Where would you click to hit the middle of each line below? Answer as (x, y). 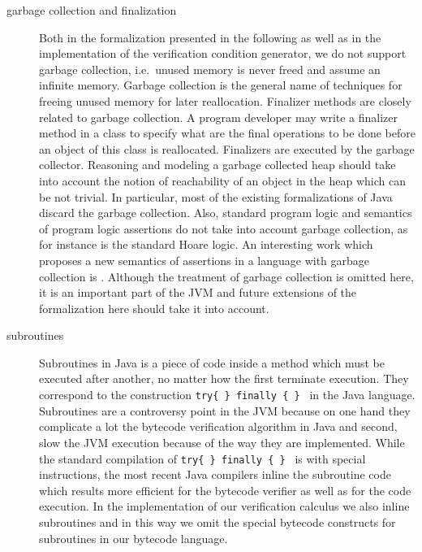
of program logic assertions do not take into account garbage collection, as (224, 228)
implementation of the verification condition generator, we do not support (223, 53)
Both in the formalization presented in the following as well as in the (210, 37)
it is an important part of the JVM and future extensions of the (198, 292)
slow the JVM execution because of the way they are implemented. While (222, 442)
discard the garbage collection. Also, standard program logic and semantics (226, 213)
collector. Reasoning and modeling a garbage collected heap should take (217, 165)
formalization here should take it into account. (154, 308)
